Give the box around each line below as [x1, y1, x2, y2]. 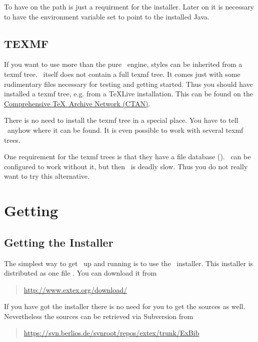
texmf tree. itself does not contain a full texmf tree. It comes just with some [4, 68, 240, 79]
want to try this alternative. [4, 171, 89, 181]
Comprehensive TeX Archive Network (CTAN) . [4, 98, 150, 108]
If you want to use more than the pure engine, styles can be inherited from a [4, 59, 242, 69]
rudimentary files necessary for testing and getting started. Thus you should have [4, 78, 253, 89]
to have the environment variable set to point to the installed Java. [4, 11, 209, 21]
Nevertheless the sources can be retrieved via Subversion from [4, 311, 193, 321]
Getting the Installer [4, 234, 113, 250]
